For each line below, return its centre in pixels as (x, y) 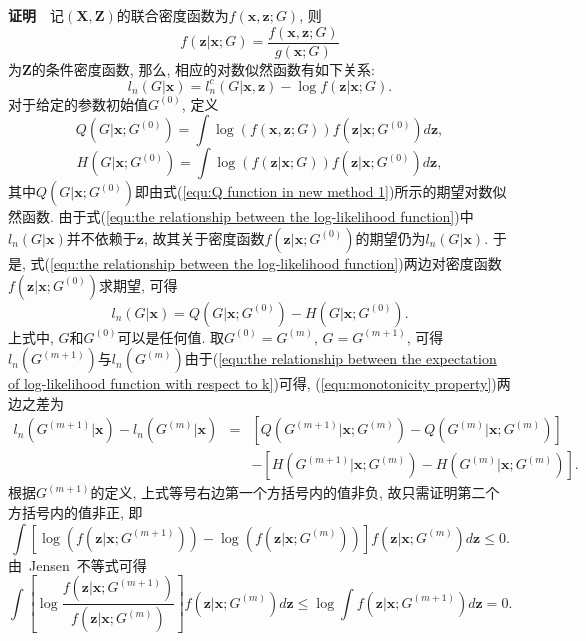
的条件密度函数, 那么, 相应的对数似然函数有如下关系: (203, 68)
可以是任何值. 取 (170, 336)
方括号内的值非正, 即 (75, 511)
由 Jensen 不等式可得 (77, 564)
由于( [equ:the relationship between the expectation (340, 358)
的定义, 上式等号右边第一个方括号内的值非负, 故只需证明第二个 (295, 492)
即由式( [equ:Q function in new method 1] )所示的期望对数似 (321, 191)
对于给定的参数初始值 (78, 103)
